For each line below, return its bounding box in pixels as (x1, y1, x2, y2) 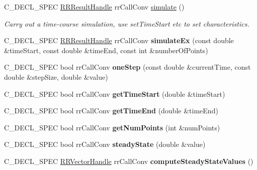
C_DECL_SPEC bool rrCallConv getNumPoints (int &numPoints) (4, 122, 220, 132)
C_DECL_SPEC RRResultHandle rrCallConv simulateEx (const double (4, 35, 234, 46)
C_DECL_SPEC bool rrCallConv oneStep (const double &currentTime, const (4, 62, 251, 72)
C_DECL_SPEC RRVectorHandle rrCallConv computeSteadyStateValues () (4, 155, 253, 166)
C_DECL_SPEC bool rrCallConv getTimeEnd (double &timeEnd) (4, 105, 218, 116)
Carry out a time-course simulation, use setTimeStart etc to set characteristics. (4, 18, 249, 29)
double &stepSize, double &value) (4, 71, 108, 82)
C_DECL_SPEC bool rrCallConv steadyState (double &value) (4, 139, 206, 149)
